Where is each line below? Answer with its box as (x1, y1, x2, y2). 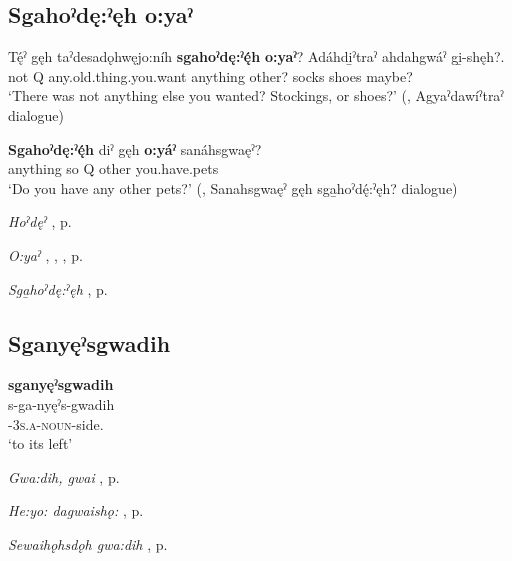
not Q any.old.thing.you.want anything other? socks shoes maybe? (8, 65, 413, 86)
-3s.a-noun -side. (8, 413, 104, 434)
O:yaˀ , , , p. (8, 244, 83, 265)
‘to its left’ (8, 433, 73, 454)
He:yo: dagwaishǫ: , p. (8, 500, 144, 521)
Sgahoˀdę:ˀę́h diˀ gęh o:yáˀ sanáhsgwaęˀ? (8, 138, 262, 159)
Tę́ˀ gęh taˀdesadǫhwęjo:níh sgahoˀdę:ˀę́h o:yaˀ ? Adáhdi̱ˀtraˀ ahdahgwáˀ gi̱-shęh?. (8, 46, 505, 67)
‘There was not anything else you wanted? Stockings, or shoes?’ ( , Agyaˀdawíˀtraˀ (8, 85, 504, 106)
